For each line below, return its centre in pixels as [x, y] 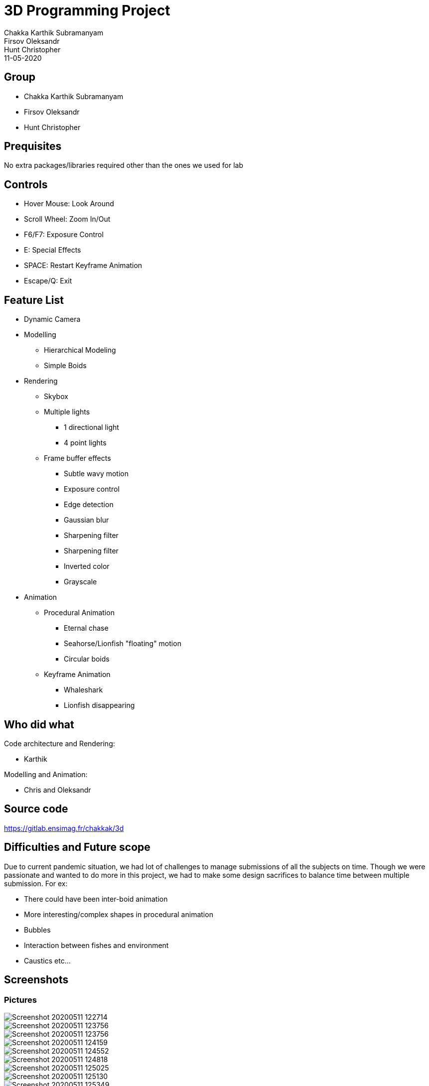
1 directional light [91, 427]
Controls [26, 184]
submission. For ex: [36, 883]
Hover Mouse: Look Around [69, 204]
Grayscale [80, 582]
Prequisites [33, 146]
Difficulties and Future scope [77, 847]
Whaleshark [83, 690]
